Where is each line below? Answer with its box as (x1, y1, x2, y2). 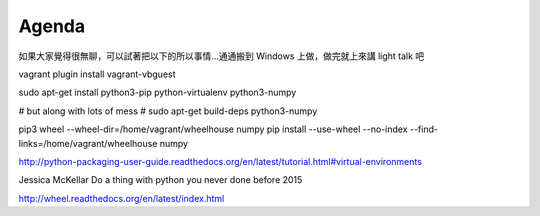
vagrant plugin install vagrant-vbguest (18, 68, 176, 80)
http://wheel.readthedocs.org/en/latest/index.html (18, 192, 225, 204)
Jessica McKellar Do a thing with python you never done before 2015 (18, 174, 303, 186)
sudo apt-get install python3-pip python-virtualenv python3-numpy (18, 86, 297, 99)
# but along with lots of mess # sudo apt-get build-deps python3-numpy (18, 105, 318, 117)
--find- (409, 123, 439, 135)
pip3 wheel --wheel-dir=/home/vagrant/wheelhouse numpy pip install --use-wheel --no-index (18, 123, 409, 135)
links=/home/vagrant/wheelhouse (18, 137, 158, 149)
